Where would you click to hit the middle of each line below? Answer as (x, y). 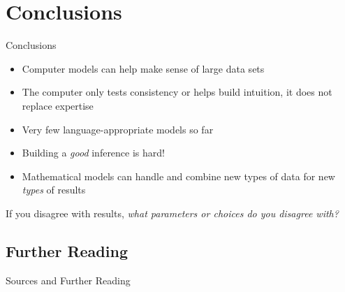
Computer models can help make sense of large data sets (143, 68)
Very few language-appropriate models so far (118, 129)
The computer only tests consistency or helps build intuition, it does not (177, 92)
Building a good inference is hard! (93, 153)
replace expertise (58, 105)
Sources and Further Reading (68, 280)
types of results (54, 190)
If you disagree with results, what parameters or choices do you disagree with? (172, 213)
